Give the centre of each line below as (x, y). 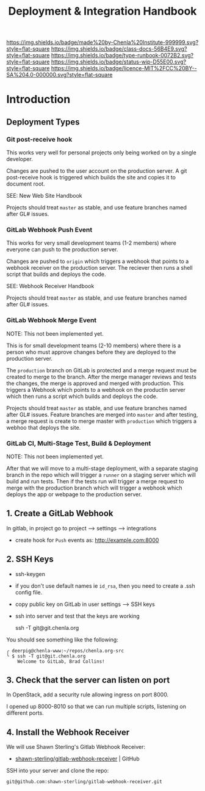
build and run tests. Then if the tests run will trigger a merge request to (95, 481)
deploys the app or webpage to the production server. (74, 494)
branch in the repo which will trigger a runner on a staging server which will (101, 475)
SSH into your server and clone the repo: (58, 771)
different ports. (25, 713)
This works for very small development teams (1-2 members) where (92, 243)
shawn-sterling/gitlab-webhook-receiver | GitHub (77, 759)
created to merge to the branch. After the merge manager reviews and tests (102, 377)
